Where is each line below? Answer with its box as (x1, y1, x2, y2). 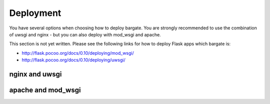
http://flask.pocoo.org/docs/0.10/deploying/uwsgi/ (21, 57, 125, 63)
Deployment (9, 7, 61, 18)
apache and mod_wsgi (9, 86, 81, 94)
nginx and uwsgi (9, 70, 62, 78)
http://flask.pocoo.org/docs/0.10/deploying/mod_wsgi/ (21, 50, 134, 56)
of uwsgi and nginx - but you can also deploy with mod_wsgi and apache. (9, 31, 161, 37)
